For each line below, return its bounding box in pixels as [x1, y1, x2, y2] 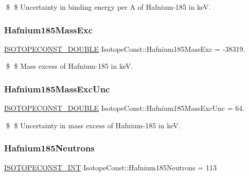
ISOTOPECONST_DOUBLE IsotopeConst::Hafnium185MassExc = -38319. [4, 43, 245, 54]
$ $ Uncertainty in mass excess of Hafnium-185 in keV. [6, 120, 181, 130]
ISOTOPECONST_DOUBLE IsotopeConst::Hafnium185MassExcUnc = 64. [4, 103, 245, 113]
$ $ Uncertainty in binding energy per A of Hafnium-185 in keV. [6, 2, 211, 12]
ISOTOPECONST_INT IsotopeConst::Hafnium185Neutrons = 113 [4, 162, 217, 172]
